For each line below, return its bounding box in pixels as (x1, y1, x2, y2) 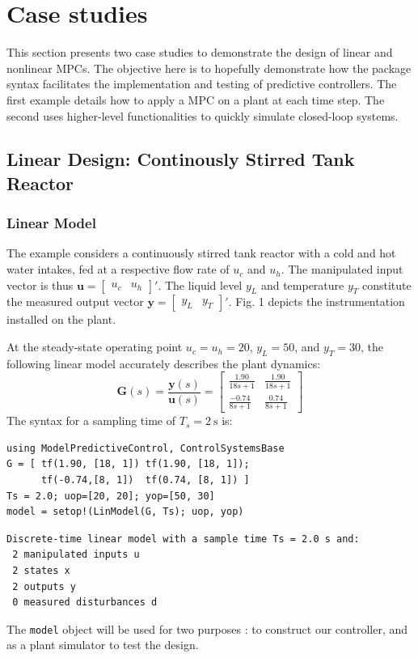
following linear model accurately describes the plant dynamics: (6, 354, 321, 371)
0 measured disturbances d (12, 596, 158, 609)
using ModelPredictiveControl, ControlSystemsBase (6, 442, 285, 454)
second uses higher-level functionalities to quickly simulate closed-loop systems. (6, 107, 399, 124)
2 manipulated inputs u (12, 549, 140, 561)
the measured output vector (6, 293, 144, 310)
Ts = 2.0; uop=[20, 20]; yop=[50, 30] (6, 490, 215, 502)
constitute (361, 276, 412, 293)
